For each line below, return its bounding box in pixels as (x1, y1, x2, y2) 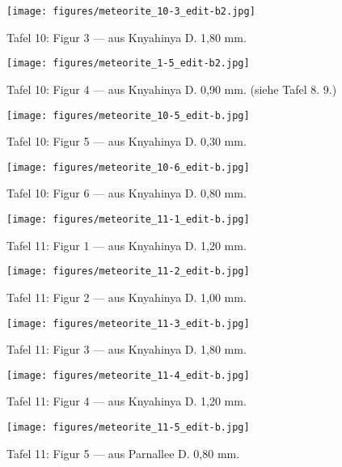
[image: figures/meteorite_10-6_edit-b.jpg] (6, 161, 250, 173)
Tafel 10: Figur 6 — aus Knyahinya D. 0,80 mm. (6, 185, 247, 202)
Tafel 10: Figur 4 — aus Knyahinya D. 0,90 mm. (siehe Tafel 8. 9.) (6, 80, 337, 97)
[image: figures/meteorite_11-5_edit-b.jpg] (6, 422, 250, 433)
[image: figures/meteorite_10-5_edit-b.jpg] (6, 109, 250, 121)
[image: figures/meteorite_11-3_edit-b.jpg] (6, 317, 250, 329)
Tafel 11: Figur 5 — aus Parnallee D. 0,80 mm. (6, 444, 240, 461)
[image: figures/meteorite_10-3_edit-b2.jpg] (6, 6, 255, 17)
